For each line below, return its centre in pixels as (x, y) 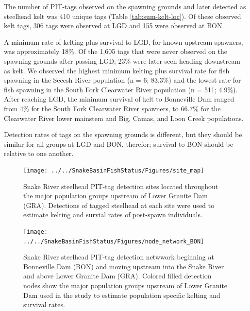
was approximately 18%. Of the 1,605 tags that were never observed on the (116, 51)
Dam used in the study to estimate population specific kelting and (122, 295)
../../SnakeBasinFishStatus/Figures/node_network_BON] (114, 241)
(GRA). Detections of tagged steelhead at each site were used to (119, 205)
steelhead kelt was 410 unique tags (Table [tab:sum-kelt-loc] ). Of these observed (123, 16)
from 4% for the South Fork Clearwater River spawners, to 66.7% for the (112, 108)
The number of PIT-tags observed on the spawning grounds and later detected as (125, 6)
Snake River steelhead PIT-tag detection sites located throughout (121, 186)
